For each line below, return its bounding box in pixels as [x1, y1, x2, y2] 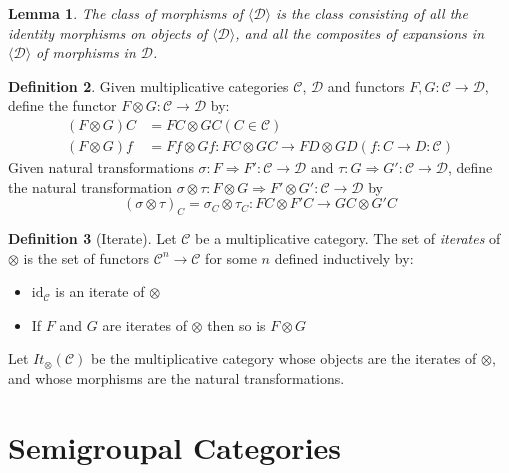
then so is [207, 314, 266, 335]
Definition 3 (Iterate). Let [8, 228, 177, 249]
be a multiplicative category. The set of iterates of [195, 228, 501, 249]
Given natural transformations [8, 157, 194, 178]
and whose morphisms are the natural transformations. [8, 367, 345, 388]
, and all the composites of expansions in [235, 22, 485, 43]
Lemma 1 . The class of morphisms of [8, 3, 243, 23]
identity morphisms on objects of [8, 22, 208, 43]
